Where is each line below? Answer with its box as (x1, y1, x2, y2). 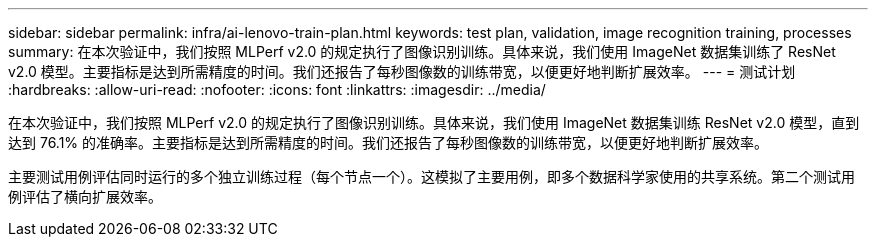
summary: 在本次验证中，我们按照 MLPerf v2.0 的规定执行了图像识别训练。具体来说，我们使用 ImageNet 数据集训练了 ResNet (8, 43, 836, 60)
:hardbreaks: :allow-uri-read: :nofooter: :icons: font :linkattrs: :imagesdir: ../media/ (8, 81, 546, 98)
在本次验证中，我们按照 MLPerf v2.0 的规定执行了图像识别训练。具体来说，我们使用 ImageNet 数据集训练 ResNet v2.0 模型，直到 (8, 114, 860, 131)
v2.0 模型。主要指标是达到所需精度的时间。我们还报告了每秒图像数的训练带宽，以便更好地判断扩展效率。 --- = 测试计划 (8, 63, 796, 80)
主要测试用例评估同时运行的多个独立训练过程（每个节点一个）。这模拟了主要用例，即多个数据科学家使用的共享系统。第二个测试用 (8, 168, 855, 185)
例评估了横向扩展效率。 (8, 188, 162, 205)
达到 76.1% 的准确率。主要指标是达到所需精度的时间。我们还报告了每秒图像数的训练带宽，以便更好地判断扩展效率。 (8, 134, 769, 151)
